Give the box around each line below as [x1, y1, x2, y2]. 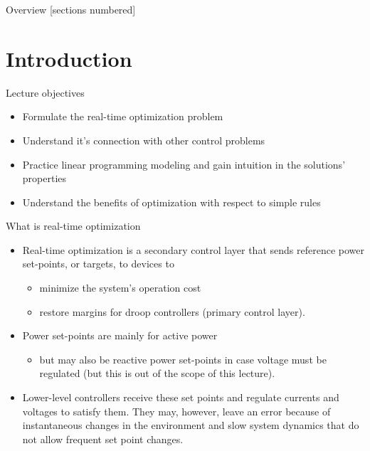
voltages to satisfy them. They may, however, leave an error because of [22, 403, 331, 418]
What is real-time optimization [6, 218, 141, 233]
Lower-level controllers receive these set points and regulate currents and [22, 390, 339, 405]
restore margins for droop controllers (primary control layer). [39, 304, 305, 319]
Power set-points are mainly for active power [22, 328, 218, 343]
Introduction [6, 43, 132, 73]
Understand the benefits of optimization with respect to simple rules [22, 194, 321, 209]
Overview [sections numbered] [6, 2, 136, 16]
